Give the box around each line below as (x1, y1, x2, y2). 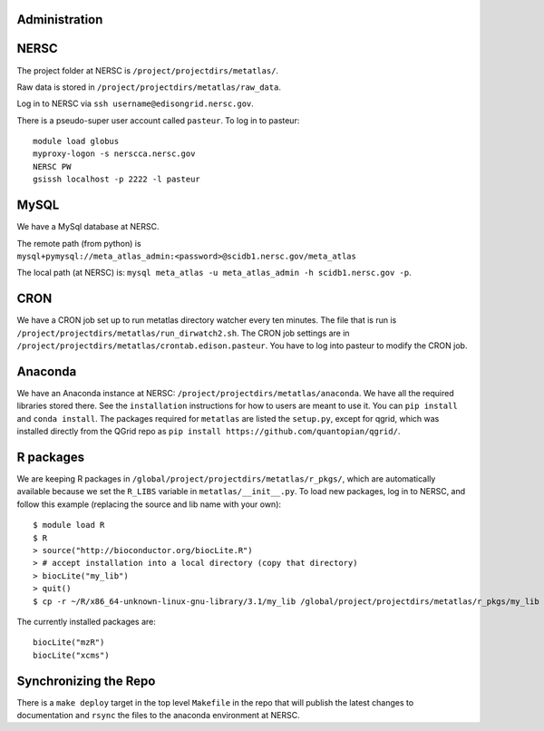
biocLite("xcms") (33, 649, 110, 660)
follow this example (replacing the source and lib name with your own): (16, 499, 281, 510)
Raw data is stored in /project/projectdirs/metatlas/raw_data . (16, 82, 281, 93)
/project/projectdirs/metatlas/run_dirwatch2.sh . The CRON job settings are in (16, 327, 350, 338)
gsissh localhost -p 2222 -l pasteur (33, 174, 201, 185)
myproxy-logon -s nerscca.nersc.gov (33, 149, 196, 159)
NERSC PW (33, 161, 72, 171)
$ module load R (33, 520, 105, 531)
